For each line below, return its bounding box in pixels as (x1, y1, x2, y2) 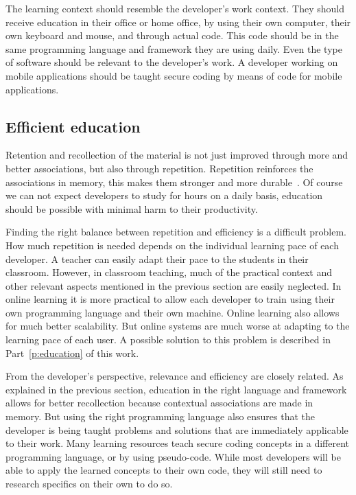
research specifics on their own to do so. (5, 476, 173, 491)
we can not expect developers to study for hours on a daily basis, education (5, 188, 323, 203)
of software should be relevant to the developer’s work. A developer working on (5, 55, 338, 69)
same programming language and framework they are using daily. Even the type (5, 41, 342, 56)
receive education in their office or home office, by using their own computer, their (5, 14, 351, 29)
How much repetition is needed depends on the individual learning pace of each (5, 238, 339, 252)
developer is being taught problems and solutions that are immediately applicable (5, 422, 348, 437)
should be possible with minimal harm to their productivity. (5, 201, 258, 216)
